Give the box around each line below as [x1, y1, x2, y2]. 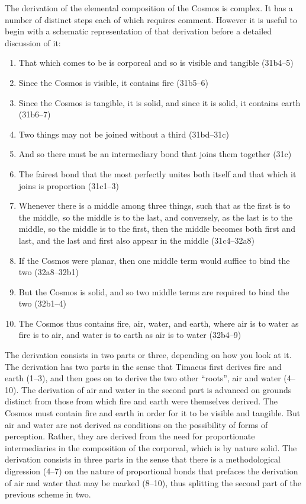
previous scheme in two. [5, 488, 91, 500]
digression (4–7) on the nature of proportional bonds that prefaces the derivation [5, 465, 298, 477]
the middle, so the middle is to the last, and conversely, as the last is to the [18, 210, 292, 223]
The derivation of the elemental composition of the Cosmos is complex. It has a [5, 2, 293, 14]
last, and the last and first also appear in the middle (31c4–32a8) [18, 234, 255, 246]
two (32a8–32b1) [18, 266, 79, 278]
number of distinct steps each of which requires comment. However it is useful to [5, 13, 298, 25]
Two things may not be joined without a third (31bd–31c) [18, 127, 230, 140]
